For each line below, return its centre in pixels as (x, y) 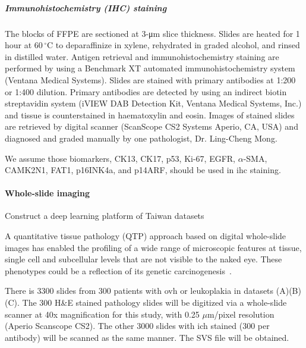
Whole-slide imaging (48, 193)
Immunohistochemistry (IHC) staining (86, 7)
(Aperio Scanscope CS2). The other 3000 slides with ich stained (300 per (137, 326)
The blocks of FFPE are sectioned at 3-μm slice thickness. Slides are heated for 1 (152, 33)
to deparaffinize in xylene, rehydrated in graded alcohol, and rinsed (178, 45)
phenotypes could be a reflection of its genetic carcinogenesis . (118, 270)
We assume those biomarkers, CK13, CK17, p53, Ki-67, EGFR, (120, 158)
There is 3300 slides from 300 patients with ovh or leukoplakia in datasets (139, 291)
